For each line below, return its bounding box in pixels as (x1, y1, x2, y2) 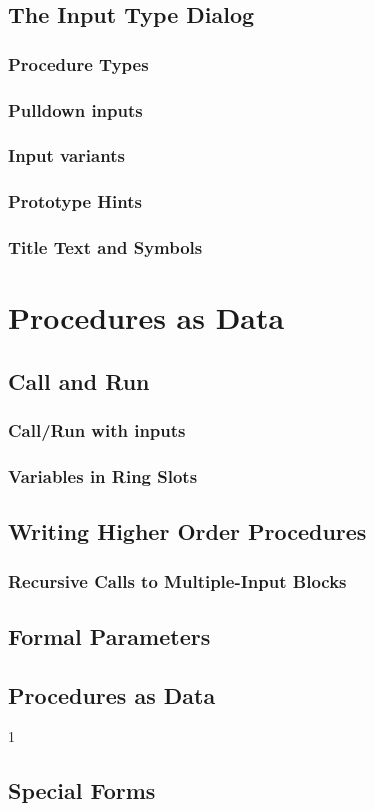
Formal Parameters (8, 620, 211, 651)
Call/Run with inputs (8, 418, 186, 443)
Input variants (8, 143, 125, 168)
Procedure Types (8, 51, 149, 76)
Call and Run (8, 365, 150, 396)
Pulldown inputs (8, 97, 143, 122)
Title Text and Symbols (8, 235, 203, 260)
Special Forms (8, 775, 156, 806)
